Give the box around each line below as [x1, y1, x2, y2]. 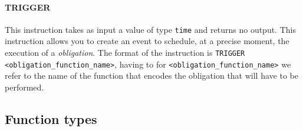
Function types [5, 109, 97, 127]
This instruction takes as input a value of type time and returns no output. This [5, 23, 296, 35]
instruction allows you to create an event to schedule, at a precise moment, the [5, 35, 289, 47]
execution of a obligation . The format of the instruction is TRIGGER [5, 46, 245, 59]
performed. [5, 80, 44, 93]
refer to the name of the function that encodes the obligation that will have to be [5, 69, 298, 82]
